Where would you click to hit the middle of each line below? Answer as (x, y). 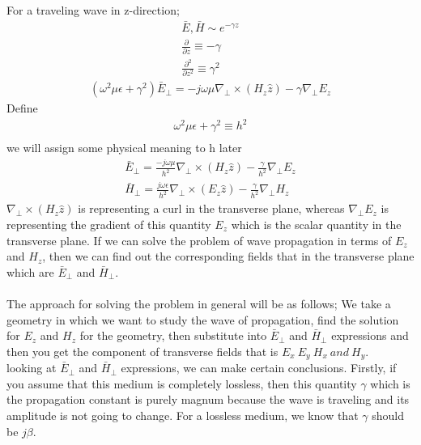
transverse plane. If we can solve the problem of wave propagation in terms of (199, 240)
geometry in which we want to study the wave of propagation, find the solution (203, 319)
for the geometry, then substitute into (173, 335)
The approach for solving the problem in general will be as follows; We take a (199, 303)
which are (30, 271)
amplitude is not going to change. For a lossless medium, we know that (183, 415)
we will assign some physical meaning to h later (124, 148)
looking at (32, 368)
